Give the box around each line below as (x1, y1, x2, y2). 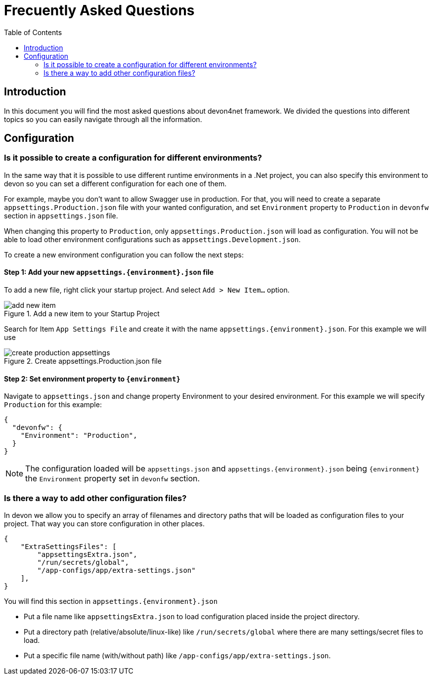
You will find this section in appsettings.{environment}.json (4, 597, 218, 605)
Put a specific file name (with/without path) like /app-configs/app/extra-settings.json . (24, 651, 331, 660)
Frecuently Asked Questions (4, 2, 195, 19)
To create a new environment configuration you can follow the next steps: (4, 250, 244, 259)
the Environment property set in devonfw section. (25, 473, 200, 484)
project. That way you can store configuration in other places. (4, 519, 205, 528)
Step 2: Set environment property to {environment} (4, 374, 180, 383)
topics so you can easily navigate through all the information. (4, 115, 202, 124)
